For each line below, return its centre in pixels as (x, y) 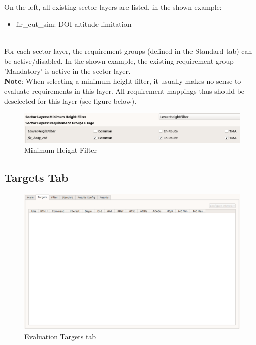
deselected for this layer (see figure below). (70, 100)
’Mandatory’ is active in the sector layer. (67, 70)
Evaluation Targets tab (60, 336)
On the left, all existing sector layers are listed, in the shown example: (113, 7)
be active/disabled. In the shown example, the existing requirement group (119, 61)
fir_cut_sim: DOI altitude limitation (74, 24)
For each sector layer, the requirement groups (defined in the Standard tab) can (128, 51)
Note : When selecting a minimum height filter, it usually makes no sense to (123, 81)
